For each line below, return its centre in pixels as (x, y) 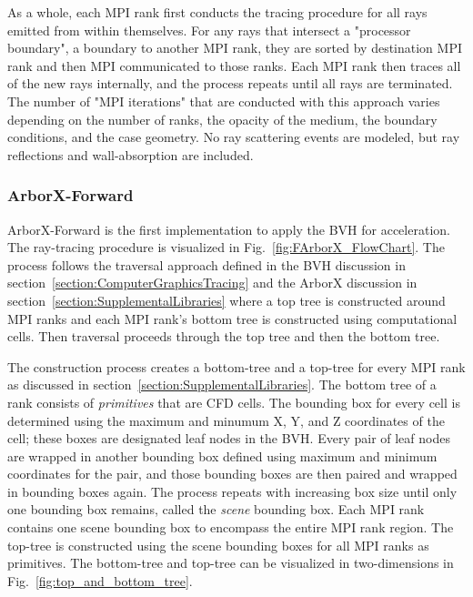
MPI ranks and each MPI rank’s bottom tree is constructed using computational (232, 318)
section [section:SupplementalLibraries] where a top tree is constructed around (226, 300)
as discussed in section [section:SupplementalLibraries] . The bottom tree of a (222, 385)
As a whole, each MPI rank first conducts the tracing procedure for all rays (217, 12)
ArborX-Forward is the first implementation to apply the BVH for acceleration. (229, 229)
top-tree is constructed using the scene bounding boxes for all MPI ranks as (218, 545)
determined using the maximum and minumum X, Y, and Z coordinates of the (226, 420)
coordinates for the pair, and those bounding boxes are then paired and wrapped (232, 474)
